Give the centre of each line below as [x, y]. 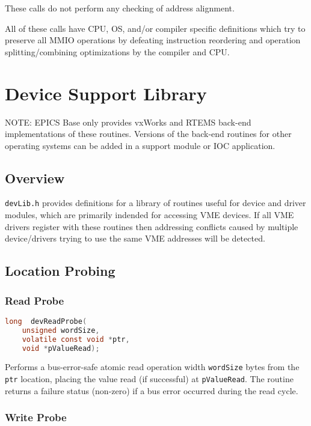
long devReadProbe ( [46, 321]
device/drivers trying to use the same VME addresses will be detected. [135, 238]
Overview [35, 178]
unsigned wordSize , [61, 330]
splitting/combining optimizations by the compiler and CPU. [117, 51]
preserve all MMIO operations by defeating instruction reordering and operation [153, 40]
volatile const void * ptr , [76, 339]
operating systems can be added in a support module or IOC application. [140, 145]
